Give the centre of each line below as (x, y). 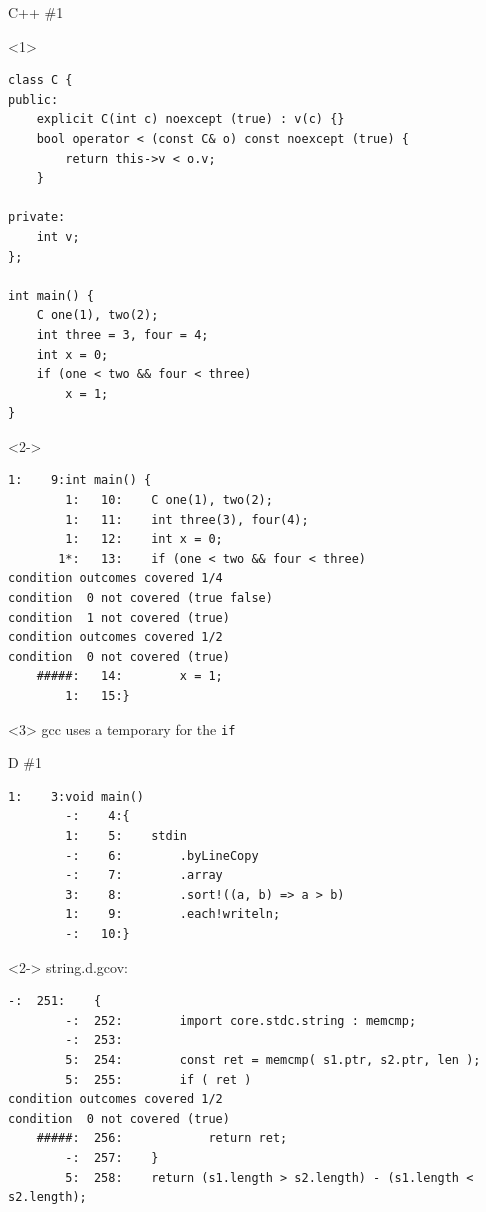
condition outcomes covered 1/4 (115, 578)
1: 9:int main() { (80, 480)
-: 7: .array (144, 875)
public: (33, 99)
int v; (58, 236)
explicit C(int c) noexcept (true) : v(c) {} (190, 119)
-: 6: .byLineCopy (162, 855)
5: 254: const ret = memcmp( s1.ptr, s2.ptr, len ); (273, 1059)
